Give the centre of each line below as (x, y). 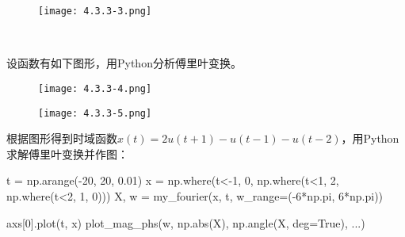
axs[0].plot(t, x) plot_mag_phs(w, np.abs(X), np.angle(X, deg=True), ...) (186, 222)
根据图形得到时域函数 (62, 138)
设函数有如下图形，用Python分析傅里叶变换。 (124, 63)
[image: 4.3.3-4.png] (95, 88)
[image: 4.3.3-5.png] (95, 113)
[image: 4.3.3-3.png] (95, 11)
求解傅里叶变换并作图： (67, 153)
